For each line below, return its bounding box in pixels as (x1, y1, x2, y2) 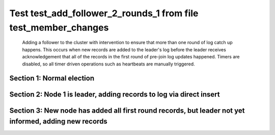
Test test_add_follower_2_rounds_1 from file (9, 8, 199, 19)
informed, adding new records (9, 117, 108, 125)
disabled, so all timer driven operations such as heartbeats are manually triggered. (22, 61, 196, 67)
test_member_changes (9, 22, 109, 33)
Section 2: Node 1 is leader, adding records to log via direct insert (9, 90, 220, 99)
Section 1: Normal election (9, 74, 94, 83)
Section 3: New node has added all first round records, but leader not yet (9, 107, 245, 115)
